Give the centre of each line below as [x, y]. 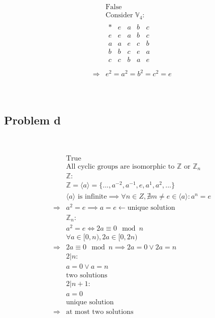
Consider [119, 15]
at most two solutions [100, 312]
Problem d [33, 120]
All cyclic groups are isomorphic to [120, 166]
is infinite [92, 197]
